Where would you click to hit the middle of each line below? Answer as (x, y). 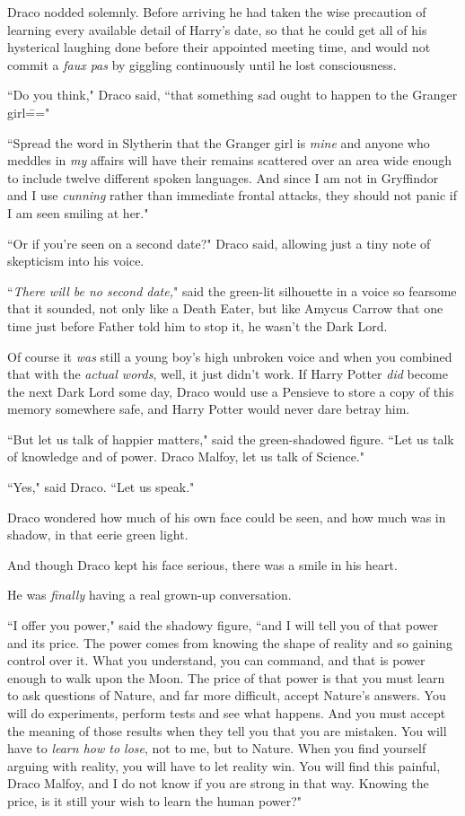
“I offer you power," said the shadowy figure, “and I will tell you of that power (223, 625)
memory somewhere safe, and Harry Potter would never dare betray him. (209, 409)
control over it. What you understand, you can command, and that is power (216, 660)
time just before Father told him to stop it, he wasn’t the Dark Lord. (197, 325)
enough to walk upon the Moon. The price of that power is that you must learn (226, 677)
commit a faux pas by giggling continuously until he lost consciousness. (202, 64)
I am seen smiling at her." (78, 212)
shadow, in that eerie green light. (98, 535)
